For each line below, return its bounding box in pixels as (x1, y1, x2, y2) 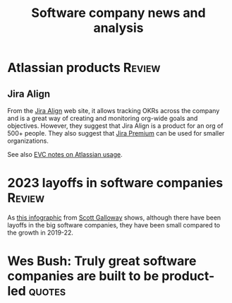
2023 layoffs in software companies (7, 175, 224, 191)
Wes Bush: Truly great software (7, 253, 197, 269)
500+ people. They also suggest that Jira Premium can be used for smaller (7, 129, 225, 137)
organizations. (7, 136, 49, 145)
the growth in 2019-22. (7, 228, 74, 237)
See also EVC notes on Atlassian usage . (7, 150, 123, 158)
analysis (93, 20, 144, 36)
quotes (28, 283, 66, 299)
